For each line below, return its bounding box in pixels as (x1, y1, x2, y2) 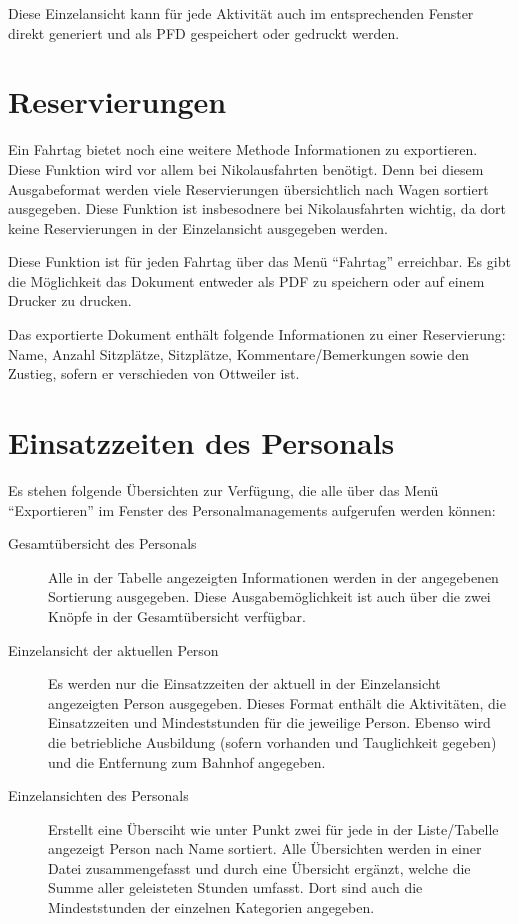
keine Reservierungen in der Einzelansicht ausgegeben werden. (8, 217, 388, 238)
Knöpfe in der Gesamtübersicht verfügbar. (48, 605, 306, 626)
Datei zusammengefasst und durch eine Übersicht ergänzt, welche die (48, 857, 471, 878)
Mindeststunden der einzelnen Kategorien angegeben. (48, 897, 375, 918)
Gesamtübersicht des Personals (8, 533, 197, 554)
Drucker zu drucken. (8, 290, 132, 311)
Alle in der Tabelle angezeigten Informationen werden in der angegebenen (48, 566, 499, 587)
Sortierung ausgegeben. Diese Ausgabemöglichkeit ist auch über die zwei (48, 586, 491, 607)
